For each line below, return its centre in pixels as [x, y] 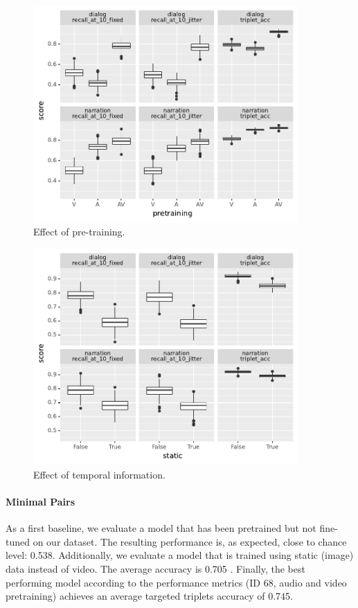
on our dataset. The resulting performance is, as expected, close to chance [190, 541]
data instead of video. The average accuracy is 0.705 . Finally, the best [155, 568]
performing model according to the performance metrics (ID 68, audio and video [176, 582]
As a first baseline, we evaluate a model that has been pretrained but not [161, 528]
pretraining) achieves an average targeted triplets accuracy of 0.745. [149, 596]
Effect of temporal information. [99, 474]
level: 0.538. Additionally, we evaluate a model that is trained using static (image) [180, 555]
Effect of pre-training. [79, 232]
